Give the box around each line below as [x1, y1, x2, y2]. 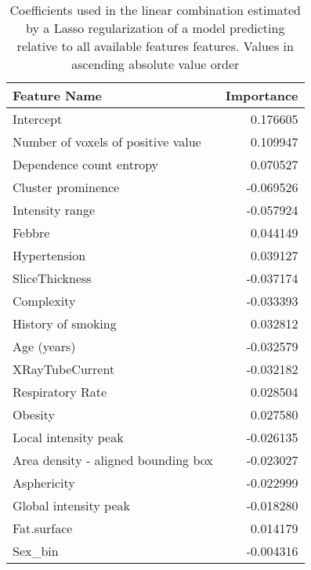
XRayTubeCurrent [13, 360, 115, 378]
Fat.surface [13, 519, 73, 537]
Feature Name [13, 86, 103, 104]
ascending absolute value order [71, 55, 240, 73]
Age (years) [13, 337, 76, 355]
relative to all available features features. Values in [16, 37, 294, 55]
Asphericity [13, 474, 75, 492]
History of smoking [13, 314, 117, 332]
